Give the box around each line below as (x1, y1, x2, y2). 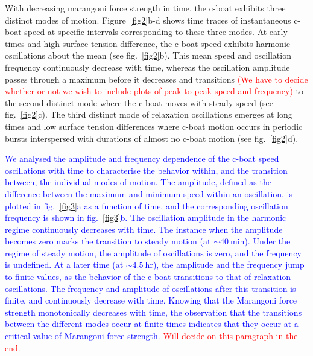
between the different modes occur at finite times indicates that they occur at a (5, 317, 299, 330)
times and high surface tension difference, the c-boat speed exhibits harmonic (5, 37, 290, 49)
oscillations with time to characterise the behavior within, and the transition (5, 164, 288, 176)
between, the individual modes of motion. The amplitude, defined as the (5, 176, 271, 188)
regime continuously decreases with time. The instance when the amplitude (5, 223, 283, 235)
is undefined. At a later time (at (5, 258, 124, 271)
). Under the (244, 235, 291, 247)
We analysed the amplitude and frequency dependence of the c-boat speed (5, 152, 279, 165)
